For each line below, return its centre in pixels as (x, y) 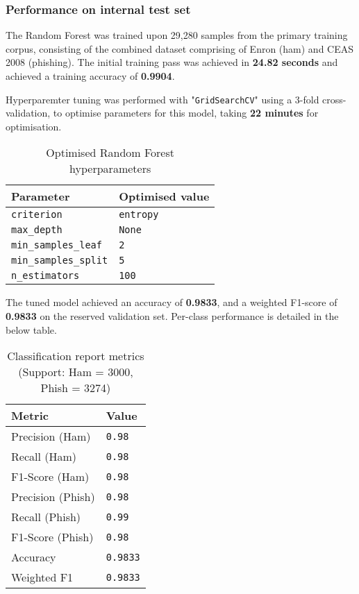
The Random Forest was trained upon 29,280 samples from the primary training (177, 35)
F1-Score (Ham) (50, 477)
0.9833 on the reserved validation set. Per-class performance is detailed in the (172, 316)
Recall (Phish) (46, 517)
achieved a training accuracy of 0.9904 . (90, 76)
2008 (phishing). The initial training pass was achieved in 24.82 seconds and (172, 62)
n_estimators (45, 276)
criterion (37, 215)
